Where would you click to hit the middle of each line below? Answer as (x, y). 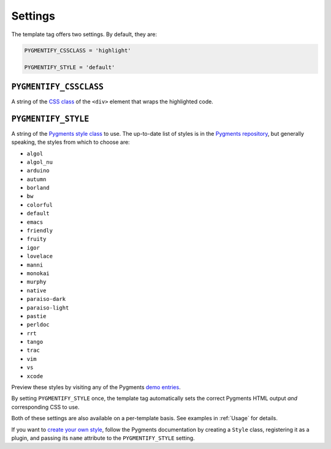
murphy (36, 282)
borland (38, 188)
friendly (40, 231)
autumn (36, 179)
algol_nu (40, 162)
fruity (36, 239)
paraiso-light (48, 308)
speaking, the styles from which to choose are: (70, 142)
